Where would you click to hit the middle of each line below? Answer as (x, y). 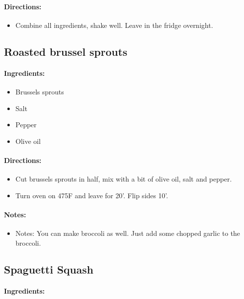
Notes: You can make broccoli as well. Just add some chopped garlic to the (128, 233)
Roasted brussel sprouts (66, 51)
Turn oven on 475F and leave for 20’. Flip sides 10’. (92, 195)
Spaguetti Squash (49, 269)
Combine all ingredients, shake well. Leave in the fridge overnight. (114, 25)
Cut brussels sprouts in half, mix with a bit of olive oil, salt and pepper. (123, 179)
